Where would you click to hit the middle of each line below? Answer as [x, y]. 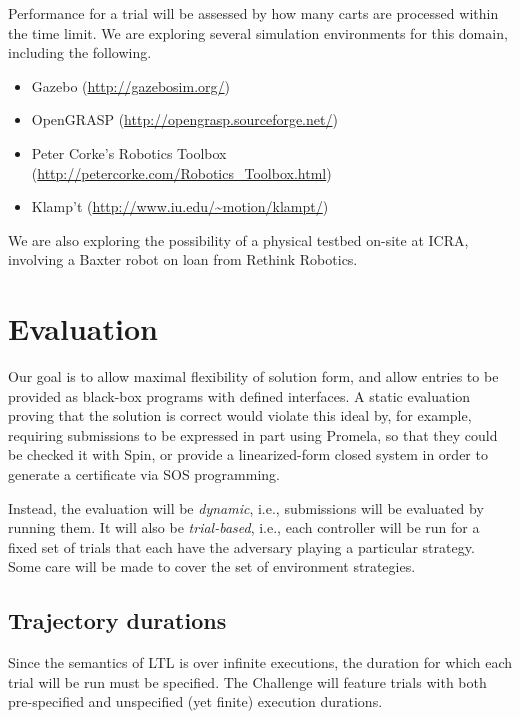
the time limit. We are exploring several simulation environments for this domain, [258, 32]
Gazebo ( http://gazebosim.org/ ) [130, 85]
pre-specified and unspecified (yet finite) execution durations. [195, 701]
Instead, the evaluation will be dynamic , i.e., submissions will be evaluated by [246, 507]
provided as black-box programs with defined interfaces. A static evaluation [239, 395]
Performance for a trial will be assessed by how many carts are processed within [253, 13]
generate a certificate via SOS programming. [144, 474]
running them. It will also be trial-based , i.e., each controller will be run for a [244, 527]
